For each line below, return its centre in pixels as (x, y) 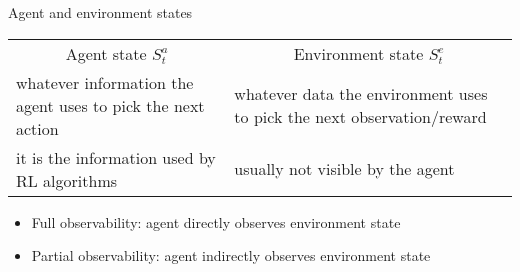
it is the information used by (116, 157)
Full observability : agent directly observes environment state (216, 221)
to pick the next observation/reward (360, 117)
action (37, 128)
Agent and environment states (100, 12)
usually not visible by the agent (344, 169)
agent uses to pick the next (110, 105)
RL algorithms (67, 180)
